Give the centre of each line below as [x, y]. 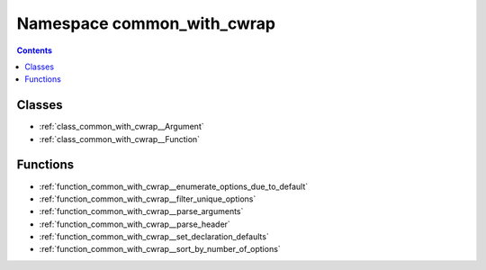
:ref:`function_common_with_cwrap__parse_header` [135, 224]
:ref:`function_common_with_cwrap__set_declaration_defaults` [154, 237]
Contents [35, 50]
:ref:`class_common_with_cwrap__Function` [120, 139]
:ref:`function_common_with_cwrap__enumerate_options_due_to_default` [174, 186]
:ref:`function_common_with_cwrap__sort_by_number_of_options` [160, 249]
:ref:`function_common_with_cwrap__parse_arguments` [141, 211]
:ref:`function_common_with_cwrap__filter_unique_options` [148, 199]
